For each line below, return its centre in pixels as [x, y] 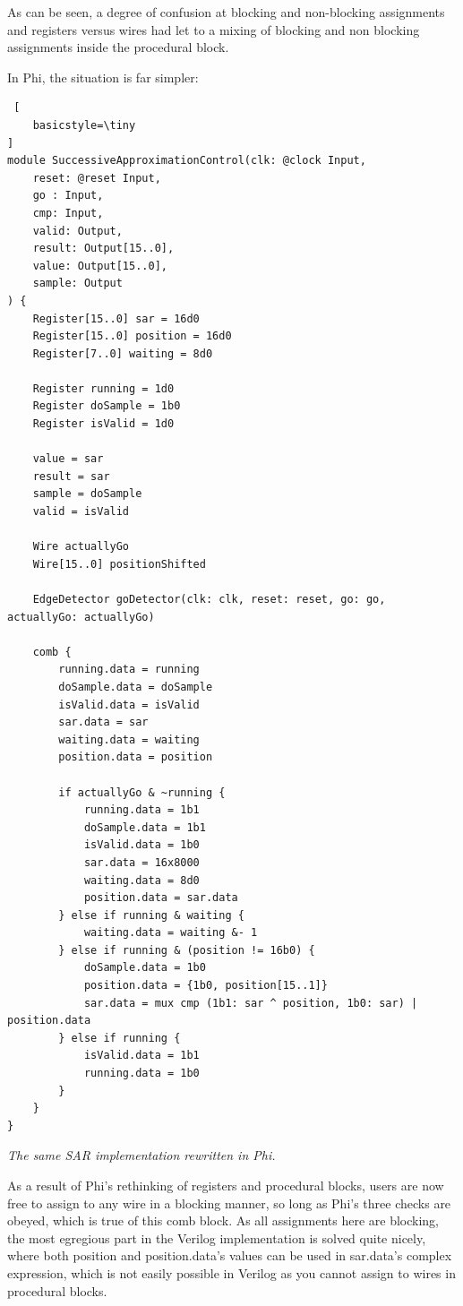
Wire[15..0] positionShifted [119, 564]
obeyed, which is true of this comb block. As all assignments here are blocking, [223, 1220]
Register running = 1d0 [103, 388]
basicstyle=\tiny [84, 125]
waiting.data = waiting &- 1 [171, 933]
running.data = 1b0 [141, 1074]
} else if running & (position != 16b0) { [187, 950]
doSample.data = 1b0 [145, 968]
